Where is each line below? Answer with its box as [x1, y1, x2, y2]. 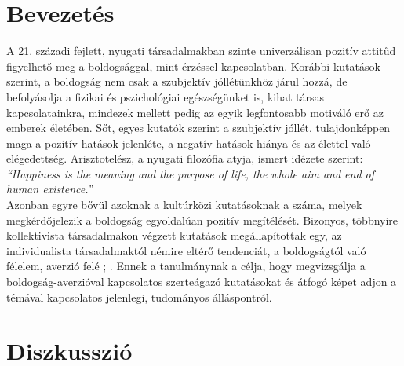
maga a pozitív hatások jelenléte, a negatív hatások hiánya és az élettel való [6, 134, 371, 151]
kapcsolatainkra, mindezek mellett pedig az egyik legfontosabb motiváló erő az [6, 104, 384, 120]
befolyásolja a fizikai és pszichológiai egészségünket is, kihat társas [6, 88, 325, 104]
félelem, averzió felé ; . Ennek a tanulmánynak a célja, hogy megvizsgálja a [6, 258, 366, 274]
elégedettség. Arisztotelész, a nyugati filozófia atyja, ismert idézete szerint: [6, 150, 363, 167]
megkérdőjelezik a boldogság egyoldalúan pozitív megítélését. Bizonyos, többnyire [6, 211, 399, 228]
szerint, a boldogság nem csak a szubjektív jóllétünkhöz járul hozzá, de [6, 73, 348, 90]
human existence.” [6, 181, 93, 197]
